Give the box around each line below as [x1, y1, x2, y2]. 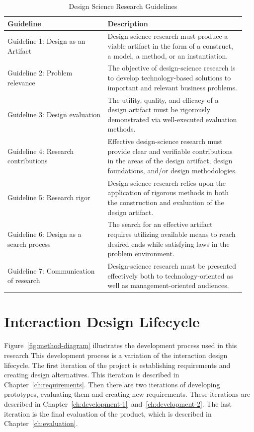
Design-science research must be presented [107, 261, 237, 271]
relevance [7, 77, 35, 87]
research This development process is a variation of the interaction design [4, 350, 228, 360]
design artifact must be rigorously [107, 104, 211, 115]
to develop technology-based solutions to [107, 72, 231, 83]
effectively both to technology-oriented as [107, 270, 233, 281]
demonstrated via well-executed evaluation [107, 114, 237, 124]
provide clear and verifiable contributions [107, 145, 233, 156]
